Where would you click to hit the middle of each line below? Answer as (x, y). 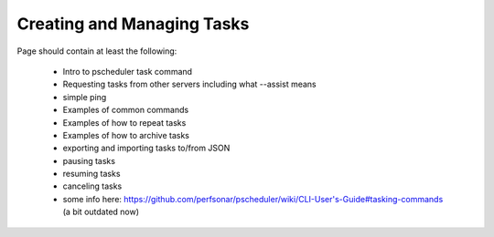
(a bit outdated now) (101, 212)
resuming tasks (91, 174)
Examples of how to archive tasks (126, 135)
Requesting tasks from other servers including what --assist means (189, 84)
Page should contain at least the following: (97, 51)
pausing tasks (89, 160)
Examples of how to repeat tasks (124, 122)
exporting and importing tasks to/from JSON (146, 148)
